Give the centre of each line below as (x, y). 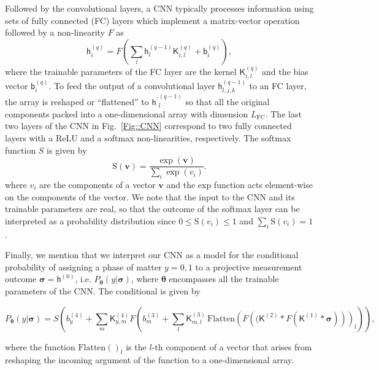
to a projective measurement (249, 266)
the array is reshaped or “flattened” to (77, 102)
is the (136, 346)
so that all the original (228, 102)
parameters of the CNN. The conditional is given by (103, 290)
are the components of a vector (98, 185)
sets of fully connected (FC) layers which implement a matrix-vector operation (152, 20)
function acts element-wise (263, 185)
